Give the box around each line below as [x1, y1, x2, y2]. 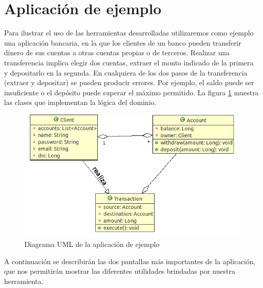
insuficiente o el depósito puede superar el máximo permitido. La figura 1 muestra [4, 87, 259, 97]
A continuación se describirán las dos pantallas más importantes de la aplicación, [4, 256, 256, 266]
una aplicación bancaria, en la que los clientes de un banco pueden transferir [4, 37, 242, 48]
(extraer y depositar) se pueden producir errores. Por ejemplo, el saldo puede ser [4, 77, 254, 88]
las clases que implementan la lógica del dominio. [4, 97, 157, 107]
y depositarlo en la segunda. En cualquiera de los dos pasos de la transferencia [4, 67, 248, 78]
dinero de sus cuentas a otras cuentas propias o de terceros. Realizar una [4, 47, 230, 58]
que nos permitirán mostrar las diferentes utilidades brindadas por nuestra [4, 266, 235, 276]
